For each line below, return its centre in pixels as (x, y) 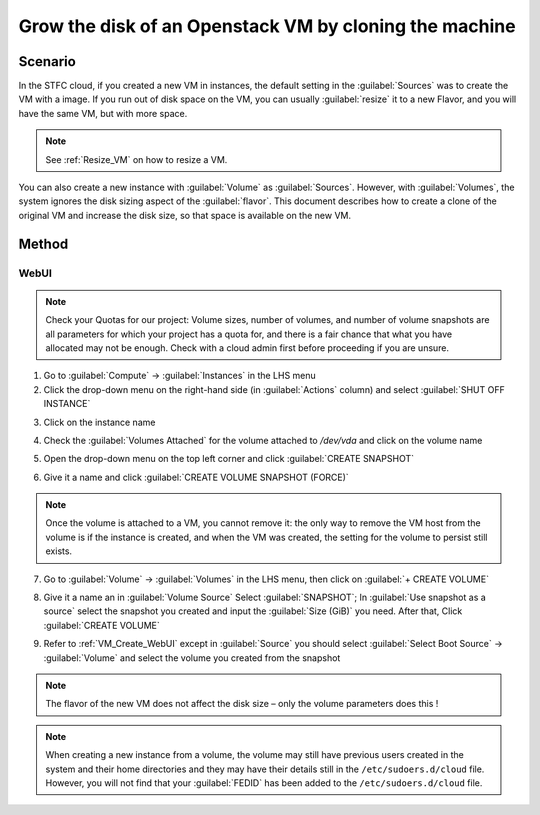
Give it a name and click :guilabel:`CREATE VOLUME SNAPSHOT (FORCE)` (196, 477)
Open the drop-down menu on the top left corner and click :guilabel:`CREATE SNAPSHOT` (229, 459)
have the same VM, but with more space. (103, 113)
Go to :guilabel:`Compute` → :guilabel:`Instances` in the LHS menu (180, 376)
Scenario (47, 61)
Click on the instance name (99, 422)
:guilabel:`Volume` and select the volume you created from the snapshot (192, 657)
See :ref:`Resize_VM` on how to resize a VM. (136, 159)
